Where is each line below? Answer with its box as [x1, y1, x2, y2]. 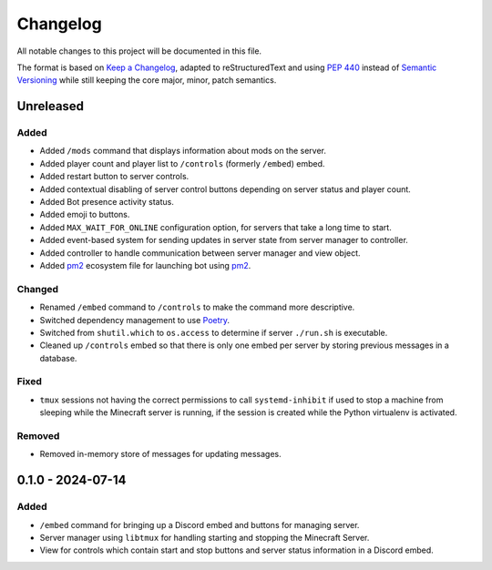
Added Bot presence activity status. [39, 197, 175, 208]
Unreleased [16, 98, 85, 114]
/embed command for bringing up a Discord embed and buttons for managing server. [39, 519, 360, 530]
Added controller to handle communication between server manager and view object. [39, 247, 361, 259]
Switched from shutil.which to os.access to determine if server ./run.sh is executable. [39, 327, 388, 338]
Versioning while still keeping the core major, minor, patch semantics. [16, 75, 277, 86]
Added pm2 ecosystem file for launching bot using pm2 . [39, 260, 251, 270]
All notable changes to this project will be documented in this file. [16, 46, 262, 56]
